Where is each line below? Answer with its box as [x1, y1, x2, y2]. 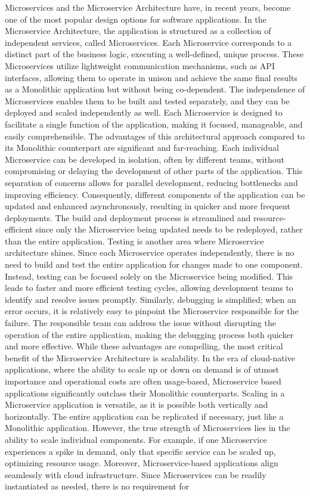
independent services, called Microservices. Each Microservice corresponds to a [5, 36, 292, 48]
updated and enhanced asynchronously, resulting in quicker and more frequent [5, 200, 290, 212]
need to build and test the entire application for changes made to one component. [5, 258, 303, 271]
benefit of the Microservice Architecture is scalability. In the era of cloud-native [5, 351, 295, 364]
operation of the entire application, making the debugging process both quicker [5, 328, 294, 340]
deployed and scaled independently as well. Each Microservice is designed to [5, 106, 283, 119]
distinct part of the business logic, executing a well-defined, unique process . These [5, 48, 304, 60]
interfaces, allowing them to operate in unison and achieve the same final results [5, 71, 297, 83]
